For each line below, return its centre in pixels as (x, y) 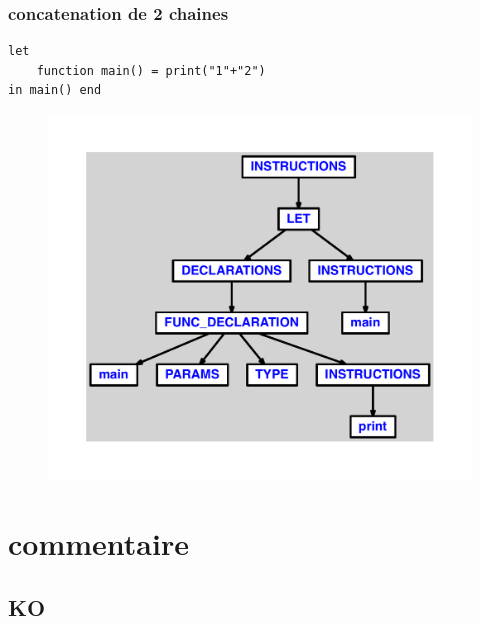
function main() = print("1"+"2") (151, 70)
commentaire (98, 543)
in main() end (55, 90)
